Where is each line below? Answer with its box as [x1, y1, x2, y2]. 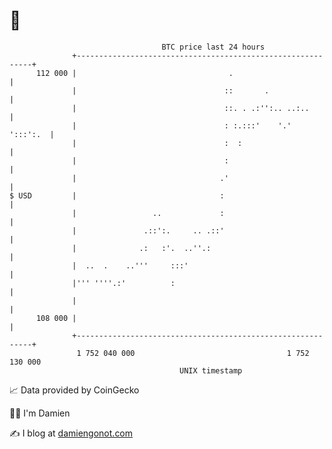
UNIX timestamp [179, 365, 243, 376]
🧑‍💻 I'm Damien [9, 407, 71, 419]
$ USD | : [9, 190, 225, 201]
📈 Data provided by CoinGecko [9, 384, 140, 396]
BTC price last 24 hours [161, 42, 266, 52]
